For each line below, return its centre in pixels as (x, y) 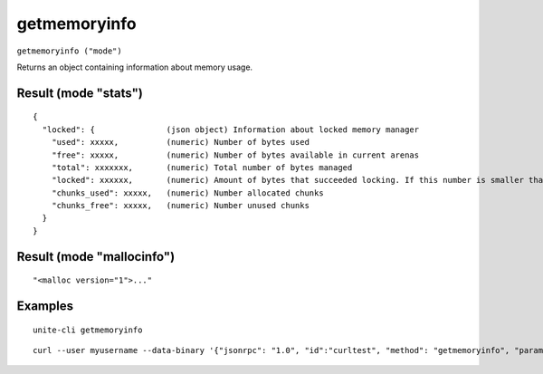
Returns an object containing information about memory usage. (135, 67)
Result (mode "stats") (80, 93)
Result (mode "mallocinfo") (96, 257)
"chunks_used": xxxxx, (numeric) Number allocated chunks (188, 193)
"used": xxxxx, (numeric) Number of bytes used (180, 142)
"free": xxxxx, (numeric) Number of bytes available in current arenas (235, 155)
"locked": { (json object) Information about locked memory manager (231, 129)
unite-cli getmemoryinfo (88, 330)
